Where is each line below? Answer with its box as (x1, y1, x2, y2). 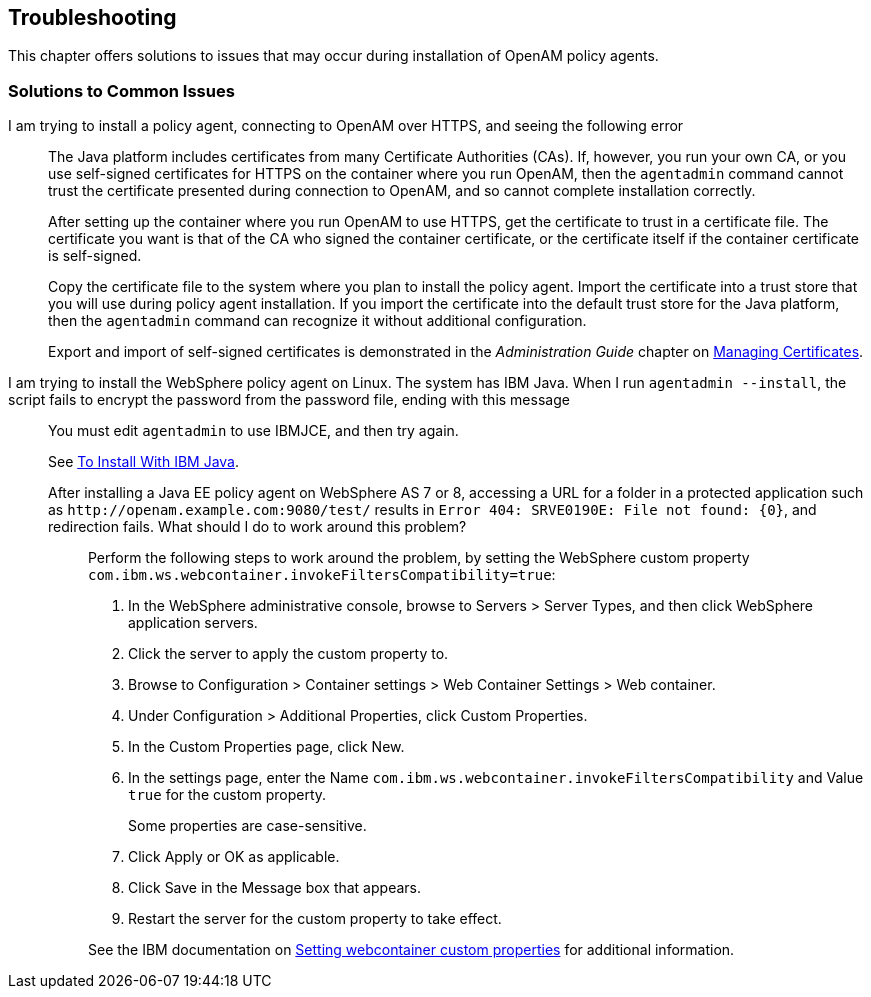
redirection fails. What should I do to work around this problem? (48, 518, 467, 536)
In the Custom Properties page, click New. (128, 738, 405, 756)
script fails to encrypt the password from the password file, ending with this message (8, 391, 570, 409)
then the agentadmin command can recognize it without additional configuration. (48, 312, 587, 330)
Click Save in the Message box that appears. (128, 879, 421, 897)
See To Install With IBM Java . (48, 453, 240, 471)
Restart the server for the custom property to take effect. (128, 910, 502, 928)
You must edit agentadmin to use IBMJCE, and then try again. (48, 422, 459, 440)
